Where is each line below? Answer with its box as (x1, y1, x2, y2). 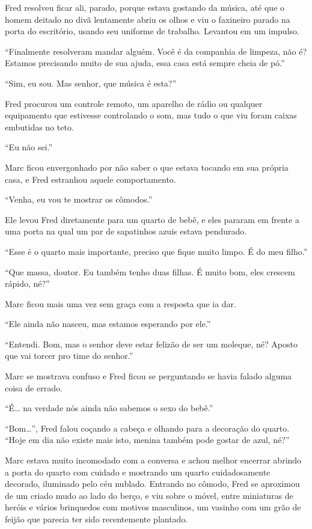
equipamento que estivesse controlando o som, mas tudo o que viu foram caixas (5, 109, 297, 121)
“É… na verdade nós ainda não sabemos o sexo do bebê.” (5, 402, 213, 414)
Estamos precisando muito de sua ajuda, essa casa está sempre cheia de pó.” (5, 57, 285, 69)
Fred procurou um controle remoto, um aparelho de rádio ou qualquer (5, 97, 263, 109)
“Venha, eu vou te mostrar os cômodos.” (5, 193, 153, 206)
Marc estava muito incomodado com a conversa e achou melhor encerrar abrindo (5, 454, 302, 466)
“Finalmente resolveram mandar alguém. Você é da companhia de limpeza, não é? (5, 44, 307, 57)
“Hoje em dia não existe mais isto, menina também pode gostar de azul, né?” (5, 433, 290, 446)
